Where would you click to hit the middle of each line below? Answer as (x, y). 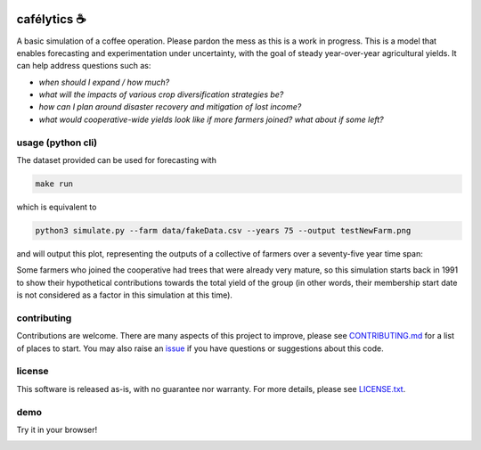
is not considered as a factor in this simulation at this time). (125, 295)
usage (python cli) (57, 143)
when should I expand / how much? (104, 82)
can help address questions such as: (84, 66)
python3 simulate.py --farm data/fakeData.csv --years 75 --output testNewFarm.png (223, 230)
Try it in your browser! (57, 430)
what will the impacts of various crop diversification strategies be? (161, 94)
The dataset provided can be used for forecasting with (117, 160)
